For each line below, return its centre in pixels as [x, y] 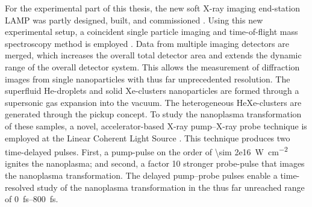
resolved [20, 187]
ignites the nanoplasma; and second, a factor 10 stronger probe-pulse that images [155, 163]
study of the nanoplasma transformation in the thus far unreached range [171, 187]
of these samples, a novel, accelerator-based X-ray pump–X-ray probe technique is [156, 125]
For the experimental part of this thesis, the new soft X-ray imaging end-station [152, 8]
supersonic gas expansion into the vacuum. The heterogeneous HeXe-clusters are [153, 102]
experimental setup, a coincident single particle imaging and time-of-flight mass [151, 32]
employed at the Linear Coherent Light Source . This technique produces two [148, 137]
